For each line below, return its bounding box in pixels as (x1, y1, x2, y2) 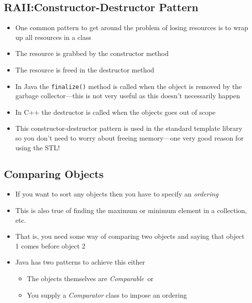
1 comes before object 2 (15, 240, 85, 250)
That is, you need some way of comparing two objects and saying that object (15, 231, 245, 241)
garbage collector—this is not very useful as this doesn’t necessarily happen (15, 90, 240, 101)
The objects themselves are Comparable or (27, 273, 153, 283)
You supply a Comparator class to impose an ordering (27, 289, 187, 300)
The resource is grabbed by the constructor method (15, 48, 169, 58)
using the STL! (15, 142, 60, 152)
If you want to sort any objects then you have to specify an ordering (15, 189, 218, 199)
